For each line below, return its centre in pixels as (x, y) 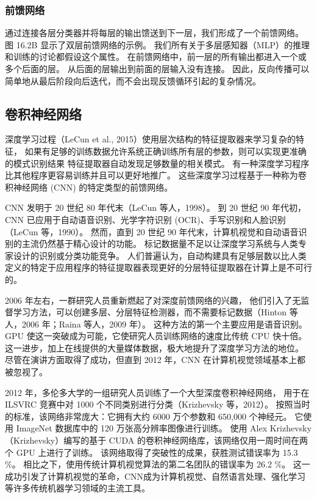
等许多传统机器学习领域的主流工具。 (77, 488)
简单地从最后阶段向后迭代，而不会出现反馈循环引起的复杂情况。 (133, 80)
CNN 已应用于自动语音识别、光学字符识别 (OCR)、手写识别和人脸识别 (145, 219)
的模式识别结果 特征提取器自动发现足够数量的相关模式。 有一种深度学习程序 (157, 163)
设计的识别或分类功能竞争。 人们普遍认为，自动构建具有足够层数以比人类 (160, 255)
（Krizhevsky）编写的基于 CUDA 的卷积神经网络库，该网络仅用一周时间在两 (156, 440)
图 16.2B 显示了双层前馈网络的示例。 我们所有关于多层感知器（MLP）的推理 (157, 44)
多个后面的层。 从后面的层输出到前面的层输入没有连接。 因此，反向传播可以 (157, 68)
